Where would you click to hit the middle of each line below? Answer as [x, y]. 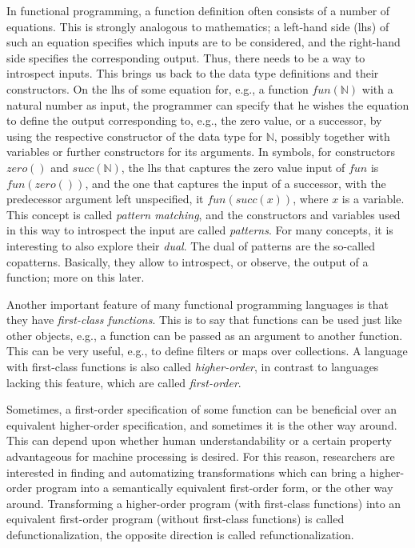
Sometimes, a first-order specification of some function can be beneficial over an [202, 409]
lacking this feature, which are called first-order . [124, 382]
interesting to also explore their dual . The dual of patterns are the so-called [191, 245]
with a [377, 88]
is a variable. [373, 199]
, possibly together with [332, 136]
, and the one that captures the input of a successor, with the [235, 183]
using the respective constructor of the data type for [135, 136]
